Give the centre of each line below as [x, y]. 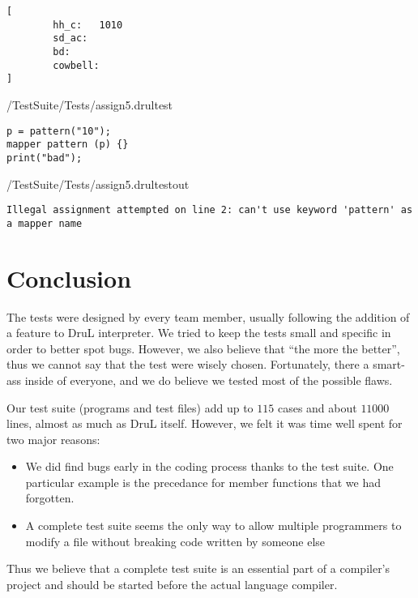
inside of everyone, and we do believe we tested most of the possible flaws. [209, 380]
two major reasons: [53, 439]
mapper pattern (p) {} [68, 145]
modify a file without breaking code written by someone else [175, 541]
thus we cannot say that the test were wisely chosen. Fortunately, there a [188, 364]
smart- [389, 364]
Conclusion [69, 278]
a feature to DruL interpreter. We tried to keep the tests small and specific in [199, 333]
